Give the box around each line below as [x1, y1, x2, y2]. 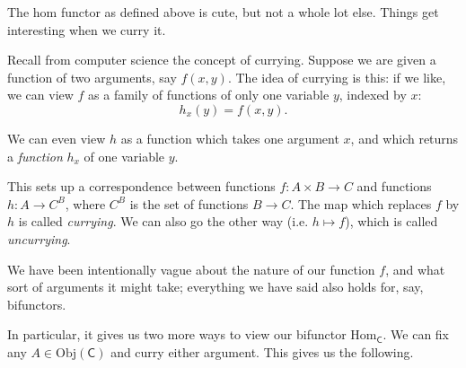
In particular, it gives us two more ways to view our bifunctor [7, 325, 347, 344]
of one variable [84, 146, 165, 165]
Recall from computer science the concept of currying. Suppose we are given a [7, 50, 436, 69]
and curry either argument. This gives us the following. [110, 342, 414, 361]
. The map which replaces [290, 194, 432, 213]
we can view [7, 85, 74, 104]
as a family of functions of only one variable [88, 85, 330, 104]
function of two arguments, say [7, 67, 177, 86]
